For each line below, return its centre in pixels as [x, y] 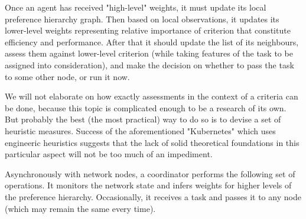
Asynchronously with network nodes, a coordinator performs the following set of [150, 173]
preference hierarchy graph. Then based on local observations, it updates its [142, 19]
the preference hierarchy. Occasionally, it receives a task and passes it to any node [153, 196]
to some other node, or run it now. [67, 76]
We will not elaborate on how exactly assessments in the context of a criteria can [152, 96]
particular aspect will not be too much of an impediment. [109, 154]
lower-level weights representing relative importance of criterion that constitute [148, 30]
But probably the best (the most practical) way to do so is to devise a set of [143, 119]
